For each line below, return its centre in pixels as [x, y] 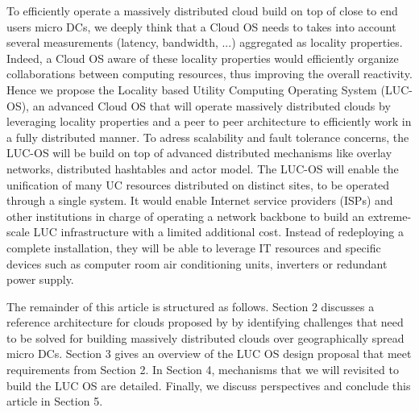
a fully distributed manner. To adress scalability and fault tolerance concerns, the [208, 137]
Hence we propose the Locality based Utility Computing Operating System [192, 89]
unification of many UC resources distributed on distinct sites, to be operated [198, 184]
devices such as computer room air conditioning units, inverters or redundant [197, 263]
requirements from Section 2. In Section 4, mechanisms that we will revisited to [203, 370]
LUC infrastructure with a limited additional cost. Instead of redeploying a [219, 232]
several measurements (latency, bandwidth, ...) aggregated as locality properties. [205, 42]
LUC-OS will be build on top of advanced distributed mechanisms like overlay [199, 153]
